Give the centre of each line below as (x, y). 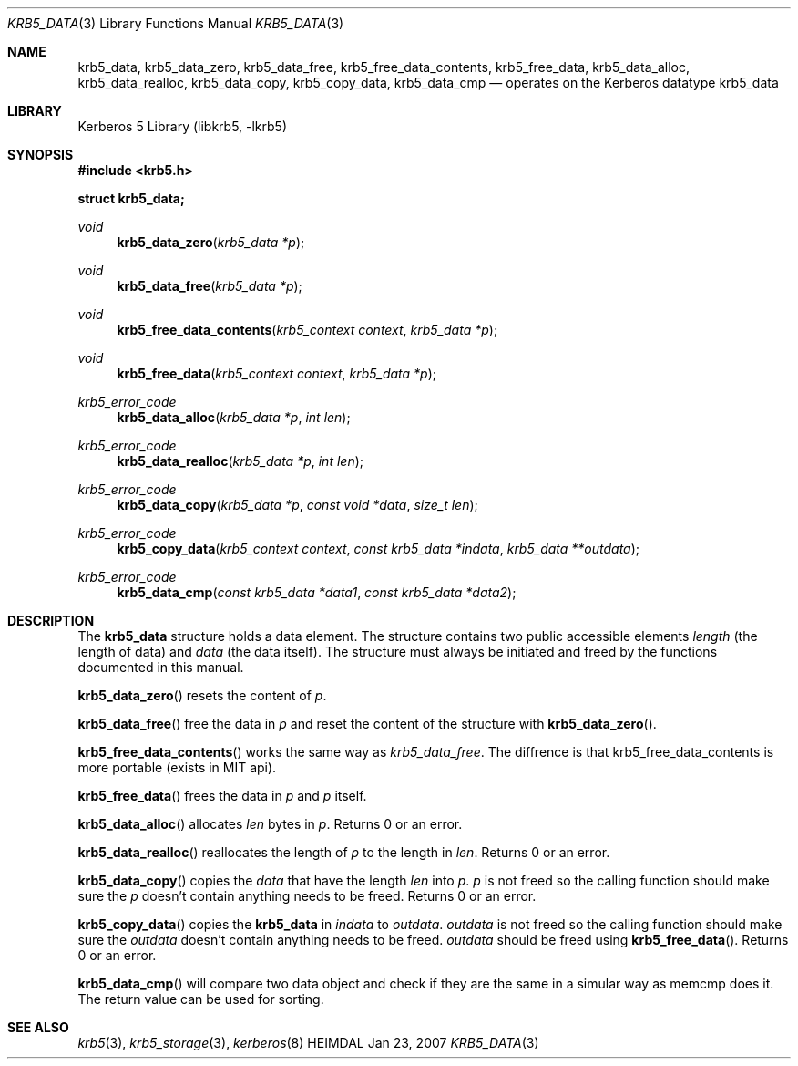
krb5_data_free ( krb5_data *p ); (210, 286)
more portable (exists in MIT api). (177, 767)
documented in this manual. (161, 667)
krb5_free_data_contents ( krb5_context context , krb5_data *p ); (307, 330)
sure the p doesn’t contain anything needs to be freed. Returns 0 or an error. (307, 896)
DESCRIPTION (51, 621)
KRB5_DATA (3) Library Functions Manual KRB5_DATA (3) (176, 23)
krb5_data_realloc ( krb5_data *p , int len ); (240, 461)
